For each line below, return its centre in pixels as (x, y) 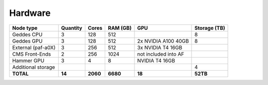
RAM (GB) (120, 28)
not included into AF (161, 54)
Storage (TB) (210, 28)
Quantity (72, 28)
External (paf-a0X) (34, 47)
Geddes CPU (27, 34)
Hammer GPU (28, 61)
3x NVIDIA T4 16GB (160, 47)
